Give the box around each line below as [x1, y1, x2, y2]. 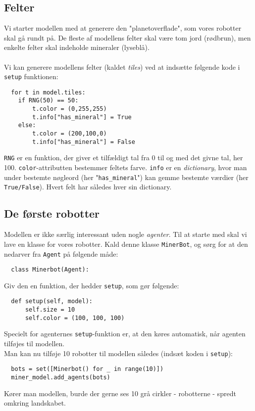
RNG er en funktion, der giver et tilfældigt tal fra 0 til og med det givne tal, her [4, 152, 243, 163]
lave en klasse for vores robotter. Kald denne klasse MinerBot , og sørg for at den [4, 238, 248, 249]
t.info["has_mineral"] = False [32, 138, 135, 145]
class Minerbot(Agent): [11, 266, 89, 274]
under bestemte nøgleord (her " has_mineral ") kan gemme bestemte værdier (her [4, 172, 249, 182]
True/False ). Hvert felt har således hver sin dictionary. [4, 182, 172, 192]
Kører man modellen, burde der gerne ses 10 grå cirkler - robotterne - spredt [4, 388, 236, 398]
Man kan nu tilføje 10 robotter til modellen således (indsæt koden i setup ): [4, 348, 233, 358]
